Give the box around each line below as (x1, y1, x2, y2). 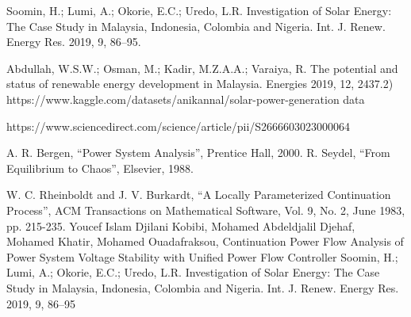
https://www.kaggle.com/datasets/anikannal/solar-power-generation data (6, 90, 365, 107)
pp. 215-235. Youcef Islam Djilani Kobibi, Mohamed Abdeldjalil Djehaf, (6, 217, 355, 234)
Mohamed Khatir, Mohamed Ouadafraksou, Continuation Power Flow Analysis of (6, 233, 404, 250)
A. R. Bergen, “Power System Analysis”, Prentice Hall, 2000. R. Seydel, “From (6, 144, 390, 161)
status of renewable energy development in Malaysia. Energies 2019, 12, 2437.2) (6, 75, 394, 92)
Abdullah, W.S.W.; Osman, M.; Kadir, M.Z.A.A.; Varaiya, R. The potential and (6, 59, 398, 76)
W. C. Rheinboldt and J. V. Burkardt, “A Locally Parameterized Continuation (6, 186, 391, 203)
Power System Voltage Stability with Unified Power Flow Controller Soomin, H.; (6, 248, 398, 265)
